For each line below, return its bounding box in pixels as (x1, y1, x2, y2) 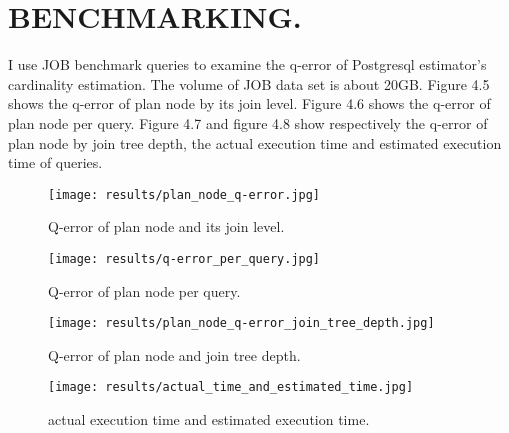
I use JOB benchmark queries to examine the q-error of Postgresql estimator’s (8, 54, 487, 75)
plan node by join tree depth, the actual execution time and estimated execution (8, 132, 502, 153)
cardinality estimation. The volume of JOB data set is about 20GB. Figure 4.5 (8, 73, 490, 94)
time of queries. (8, 152, 103, 173)
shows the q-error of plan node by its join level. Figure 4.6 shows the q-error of (8, 93, 491, 114)
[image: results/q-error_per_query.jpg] (48, 251, 321, 266)
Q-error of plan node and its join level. (48, 216, 285, 237)
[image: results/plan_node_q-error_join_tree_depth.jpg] (48, 316, 435, 331)
